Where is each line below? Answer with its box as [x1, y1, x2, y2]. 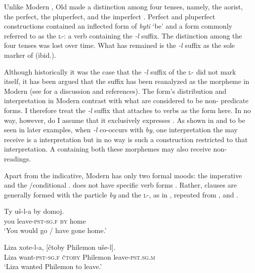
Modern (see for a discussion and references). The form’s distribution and [4, 85, 226, 96]
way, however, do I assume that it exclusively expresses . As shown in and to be [4, 115, 245, 125]
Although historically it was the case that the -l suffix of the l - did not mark [4, 66, 236, 77]
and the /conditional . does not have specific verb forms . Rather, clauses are [4, 180, 237, 190]
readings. [4, 153, 31, 163]
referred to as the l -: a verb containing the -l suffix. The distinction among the [4, 30, 242, 40]
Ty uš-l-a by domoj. [4, 206, 64, 216]
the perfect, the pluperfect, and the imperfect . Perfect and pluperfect [4, 11, 215, 21]
